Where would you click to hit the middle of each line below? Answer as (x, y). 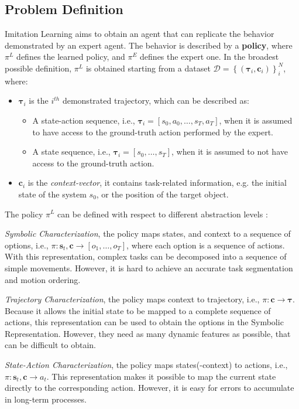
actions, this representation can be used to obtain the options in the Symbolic (144, 322)
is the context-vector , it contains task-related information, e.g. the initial (157, 183)
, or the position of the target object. (162, 194)
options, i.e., (27, 245)
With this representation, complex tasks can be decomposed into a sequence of (146, 256)
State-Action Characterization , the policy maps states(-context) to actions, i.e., (146, 365)
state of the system (52, 194)
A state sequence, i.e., (71, 151)
